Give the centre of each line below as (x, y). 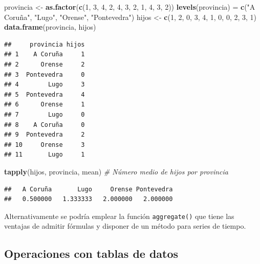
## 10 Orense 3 (45, 145)
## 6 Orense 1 (45, 105)
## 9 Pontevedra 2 (45, 135)
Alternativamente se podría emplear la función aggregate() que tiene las (119, 216)
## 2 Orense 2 (45, 64)
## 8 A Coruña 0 (45, 125)
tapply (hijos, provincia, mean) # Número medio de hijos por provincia (116, 171)
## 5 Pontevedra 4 (45, 94)
